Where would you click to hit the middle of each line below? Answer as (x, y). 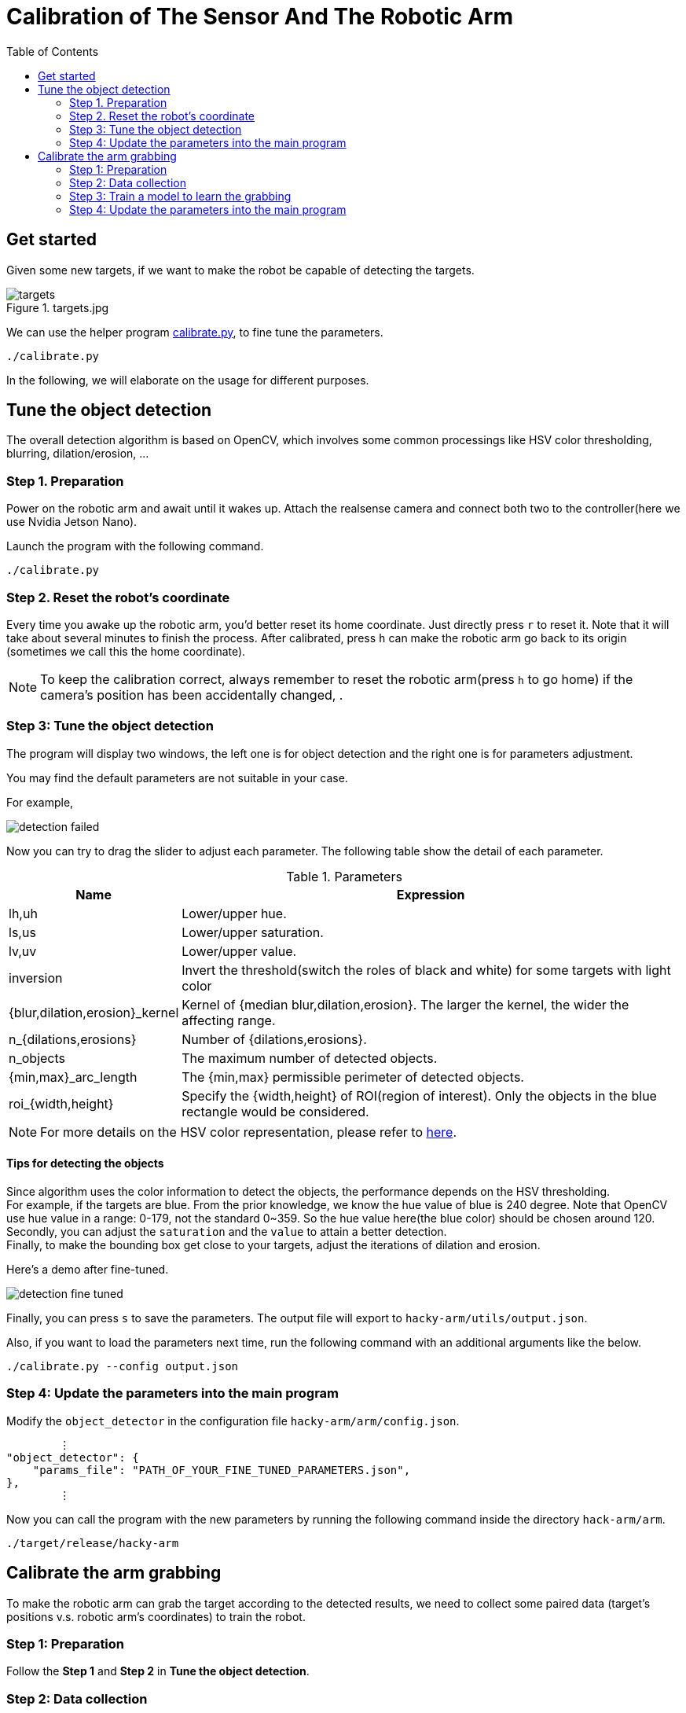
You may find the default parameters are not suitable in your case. (177, 777)
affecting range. (229, 1020)
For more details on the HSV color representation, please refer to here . (249, 1132)
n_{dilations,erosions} (73, 1039)
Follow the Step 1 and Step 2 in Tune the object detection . (158, 1671)
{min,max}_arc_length (73, 1077)
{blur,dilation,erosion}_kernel (94, 1012)
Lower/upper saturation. (253, 932)
